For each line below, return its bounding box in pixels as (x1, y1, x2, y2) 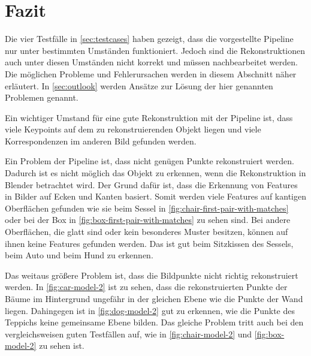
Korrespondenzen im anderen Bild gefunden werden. (5, 134, 197, 147)
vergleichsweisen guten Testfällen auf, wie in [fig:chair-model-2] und (5, 327, 252, 340)
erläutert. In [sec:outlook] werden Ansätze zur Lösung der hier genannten (5, 79, 273, 92)
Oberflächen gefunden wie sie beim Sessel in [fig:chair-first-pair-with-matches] (5, 201, 289, 214)
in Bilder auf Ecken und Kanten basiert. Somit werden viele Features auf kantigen (5, 190, 306, 203)
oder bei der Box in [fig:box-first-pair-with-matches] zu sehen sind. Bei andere (5, 213, 291, 226)
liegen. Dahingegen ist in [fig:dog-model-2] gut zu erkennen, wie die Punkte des (5, 304, 295, 316)
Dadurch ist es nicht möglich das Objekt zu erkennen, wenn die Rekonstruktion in (5, 167, 306, 179)
